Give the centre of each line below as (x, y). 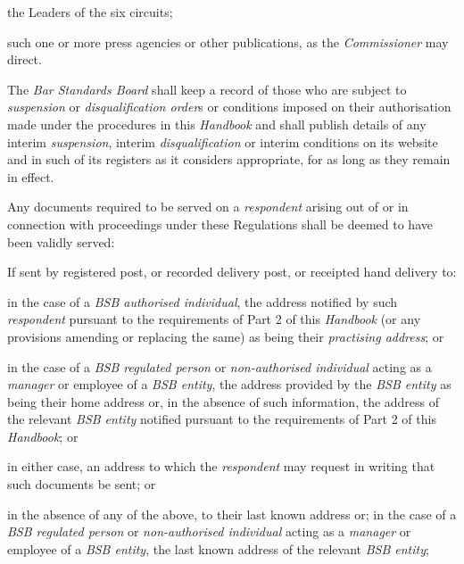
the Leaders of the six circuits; (90, 12)
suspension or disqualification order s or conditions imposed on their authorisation (229, 107)
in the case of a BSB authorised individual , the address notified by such (203, 301)
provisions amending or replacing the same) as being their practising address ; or (226, 336)
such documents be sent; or (82, 484)
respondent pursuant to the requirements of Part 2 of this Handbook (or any (214, 319)
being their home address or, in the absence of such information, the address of (224, 401)
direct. (25, 59)
